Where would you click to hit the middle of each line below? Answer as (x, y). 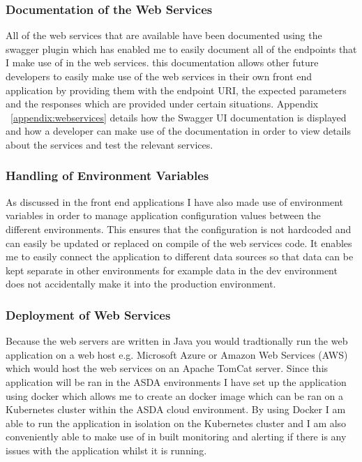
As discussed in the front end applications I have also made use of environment (174, 201)
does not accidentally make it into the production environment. (141, 284)
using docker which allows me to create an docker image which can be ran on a (175, 395)
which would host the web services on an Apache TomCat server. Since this (167, 368)
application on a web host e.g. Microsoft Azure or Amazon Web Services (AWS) (177, 354)
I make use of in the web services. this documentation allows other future (162, 62)
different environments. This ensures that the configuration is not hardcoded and (179, 229)
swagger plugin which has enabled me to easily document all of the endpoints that (181, 49)
